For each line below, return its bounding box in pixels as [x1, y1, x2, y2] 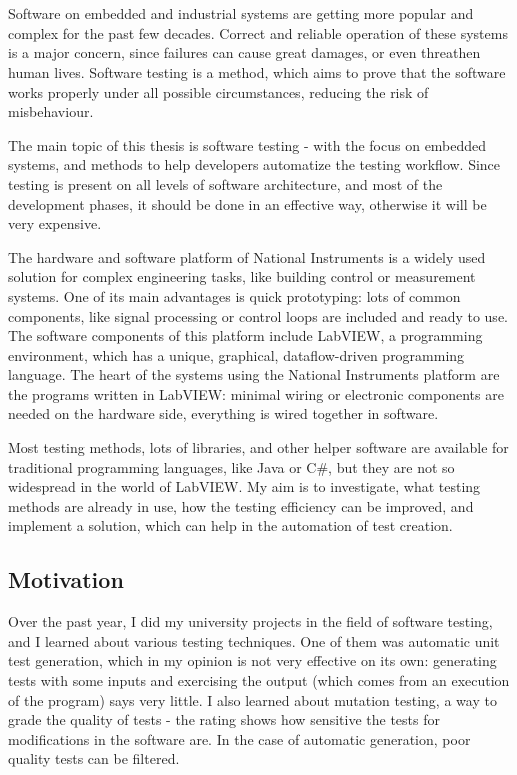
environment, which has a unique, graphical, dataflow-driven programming [8, 344, 465, 365]
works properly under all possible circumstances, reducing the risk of [8, 81, 429, 102]
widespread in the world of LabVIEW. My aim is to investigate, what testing [8, 476, 481, 497]
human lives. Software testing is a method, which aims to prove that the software [8, 61, 506, 82]
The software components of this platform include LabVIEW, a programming [8, 325, 483, 346]
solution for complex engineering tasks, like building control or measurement [8, 266, 476, 287]
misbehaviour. [8, 101, 94, 122]
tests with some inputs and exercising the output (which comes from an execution [8, 670, 510, 691]
